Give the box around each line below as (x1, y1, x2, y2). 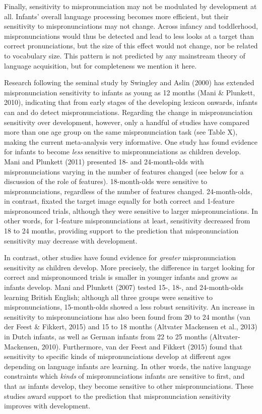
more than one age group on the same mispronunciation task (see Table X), (4, 127, 238, 137)
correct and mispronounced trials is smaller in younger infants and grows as (4, 272, 238, 282)
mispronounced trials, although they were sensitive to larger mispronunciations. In (4, 205, 258, 216)
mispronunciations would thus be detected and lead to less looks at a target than (4, 30, 254, 41)
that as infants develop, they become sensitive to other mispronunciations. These (4, 380, 253, 391)
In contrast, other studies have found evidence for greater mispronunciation (4, 252, 236, 263)
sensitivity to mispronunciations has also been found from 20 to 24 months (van (4, 311, 250, 322)
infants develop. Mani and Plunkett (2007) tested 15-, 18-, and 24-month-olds (4, 282, 243, 292)
